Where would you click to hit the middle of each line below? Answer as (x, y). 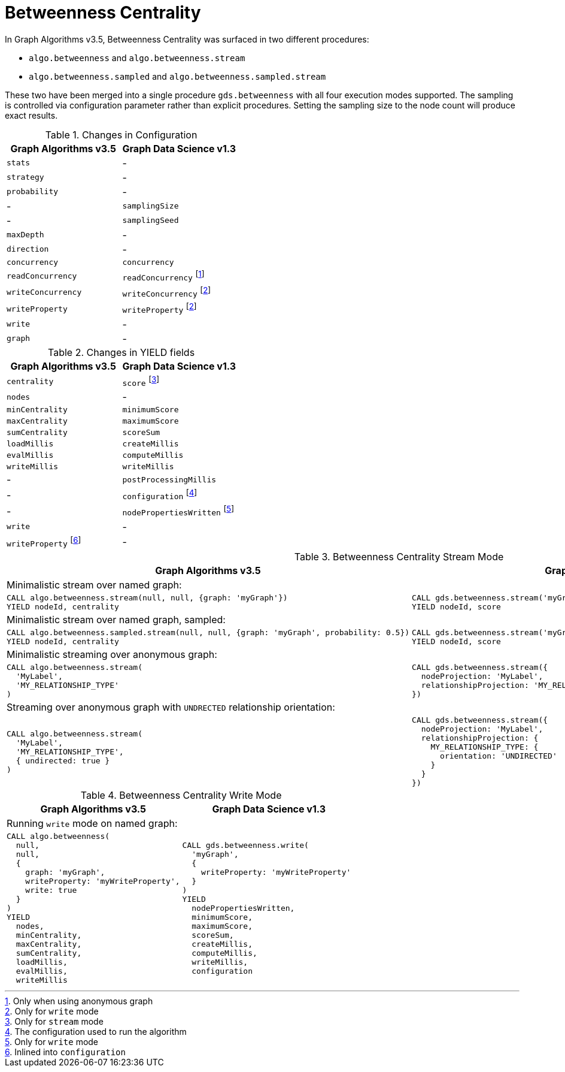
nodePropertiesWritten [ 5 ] (178, 511)
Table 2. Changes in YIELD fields (121, 352)
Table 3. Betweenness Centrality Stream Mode (399, 557)
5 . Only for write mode (52, 1042)
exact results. (31, 115)
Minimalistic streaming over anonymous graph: (112, 655)
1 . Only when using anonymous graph (79, 1001)
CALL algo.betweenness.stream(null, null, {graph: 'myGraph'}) (147, 598)
